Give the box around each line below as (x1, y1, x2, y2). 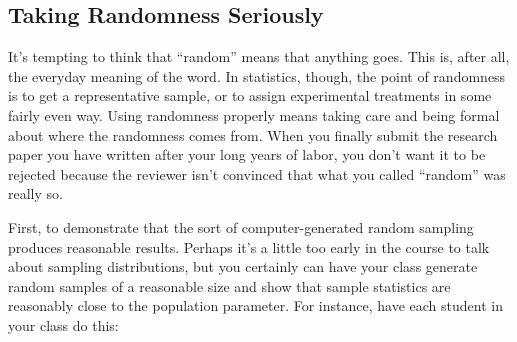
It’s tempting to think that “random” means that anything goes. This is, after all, (8, 46, 510, 67)
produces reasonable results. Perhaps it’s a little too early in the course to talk (8, 236, 490, 257)
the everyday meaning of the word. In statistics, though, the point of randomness (8, 65, 506, 86)
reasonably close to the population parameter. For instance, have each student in (8, 295, 503, 316)
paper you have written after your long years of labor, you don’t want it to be (8, 144, 486, 165)
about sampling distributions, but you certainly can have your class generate (8, 256, 478, 277)
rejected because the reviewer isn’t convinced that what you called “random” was (8, 163, 506, 184)
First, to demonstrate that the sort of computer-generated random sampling (8, 216, 474, 237)
